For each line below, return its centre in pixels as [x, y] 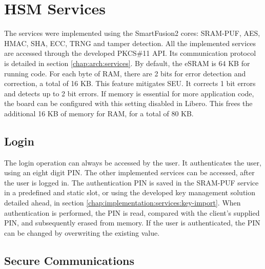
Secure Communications [69, 260]
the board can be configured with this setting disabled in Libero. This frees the [128, 103]
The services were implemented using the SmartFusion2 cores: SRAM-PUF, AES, [132, 33]
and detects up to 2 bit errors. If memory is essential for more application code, [129, 93]
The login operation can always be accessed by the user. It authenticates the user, [133, 162]
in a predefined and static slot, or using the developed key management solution [130, 192]
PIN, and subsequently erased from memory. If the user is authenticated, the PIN [132, 223]
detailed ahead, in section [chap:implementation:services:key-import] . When [123, 203]
